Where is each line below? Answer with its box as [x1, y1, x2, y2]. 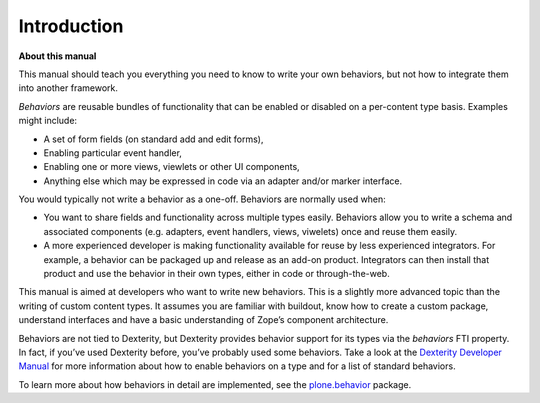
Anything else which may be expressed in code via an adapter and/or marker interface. [43, 175, 403, 187]
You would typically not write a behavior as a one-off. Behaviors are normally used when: [18, 193, 387, 205]
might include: [18, 115, 78, 127]
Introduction [18, 15, 124, 37]
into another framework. [18, 82, 119, 94]
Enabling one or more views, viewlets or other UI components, [43, 161, 300, 173]
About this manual [18, 50, 97, 62]
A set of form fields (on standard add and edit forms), [43, 133, 264, 145]
